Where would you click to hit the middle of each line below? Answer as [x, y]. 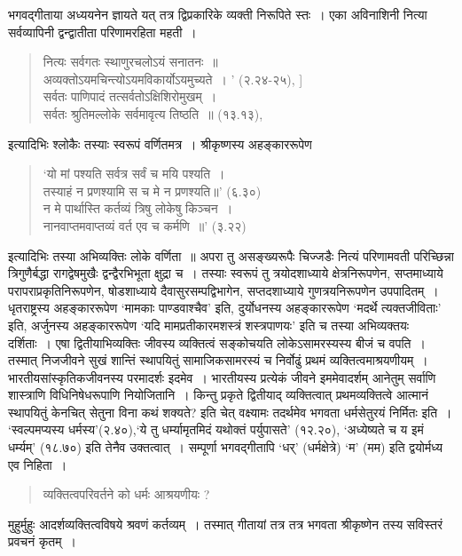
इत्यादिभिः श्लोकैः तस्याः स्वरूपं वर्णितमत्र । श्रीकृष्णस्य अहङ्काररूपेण [160, 143]
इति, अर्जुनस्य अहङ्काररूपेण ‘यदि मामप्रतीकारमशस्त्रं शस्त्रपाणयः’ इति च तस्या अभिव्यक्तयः [209, 325]
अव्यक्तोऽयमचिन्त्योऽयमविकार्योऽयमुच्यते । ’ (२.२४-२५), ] [173, 79]
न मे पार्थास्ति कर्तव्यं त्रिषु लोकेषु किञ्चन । [138, 208]
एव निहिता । [38, 464]
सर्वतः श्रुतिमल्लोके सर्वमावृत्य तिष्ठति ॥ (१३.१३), [153, 113]
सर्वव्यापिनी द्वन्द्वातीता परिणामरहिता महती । [102, 32]
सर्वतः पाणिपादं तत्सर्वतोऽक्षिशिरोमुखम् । [130, 96]
